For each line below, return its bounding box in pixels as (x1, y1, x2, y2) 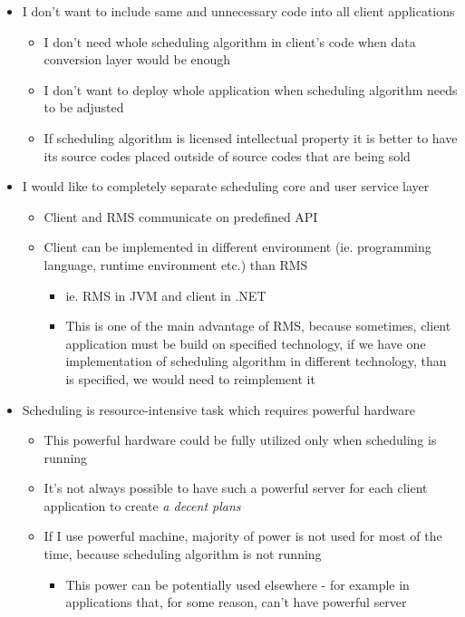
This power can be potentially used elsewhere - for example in (65, 574, 410, 593)
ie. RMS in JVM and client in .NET (65, 285, 266, 304)
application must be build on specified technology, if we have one (65, 333, 426, 352)
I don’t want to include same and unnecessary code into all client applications (22, 2, 455, 20)
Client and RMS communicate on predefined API (44, 207, 318, 226)
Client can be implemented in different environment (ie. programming (44, 237, 431, 256)
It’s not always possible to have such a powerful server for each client (44, 478, 428, 497)
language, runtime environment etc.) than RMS (44, 255, 308, 274)
